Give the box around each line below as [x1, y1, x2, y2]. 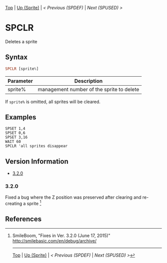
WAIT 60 [5, 139, 21, 144]
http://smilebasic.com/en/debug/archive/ [12, 238, 97, 244]
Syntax [5, 53, 28, 62]
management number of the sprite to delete [37, 86, 140, 93]
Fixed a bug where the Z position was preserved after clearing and [5, 194, 142, 200]
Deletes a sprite [5, 38, 37, 44]
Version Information [5, 157, 69, 165]
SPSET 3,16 [5, 135, 28, 140]
